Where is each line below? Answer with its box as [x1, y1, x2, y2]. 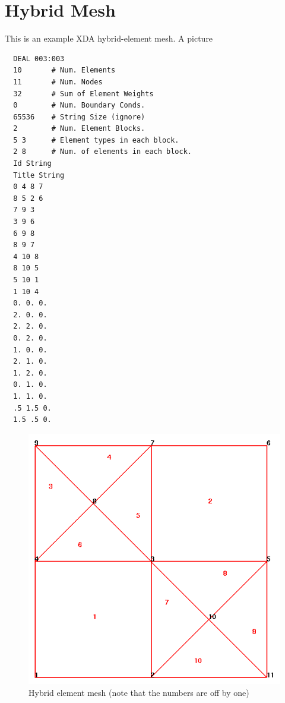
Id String [13, 159, 52, 168]
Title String [13, 171, 65, 179]
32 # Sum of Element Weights [13, 89, 154, 98]
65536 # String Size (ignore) [13, 112, 145, 121]
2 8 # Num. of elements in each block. [13, 147, 192, 156]
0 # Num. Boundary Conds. [13, 101, 145, 110]
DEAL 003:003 [13, 54, 65, 63]
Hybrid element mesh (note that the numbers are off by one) [28, 686, 249, 698]
